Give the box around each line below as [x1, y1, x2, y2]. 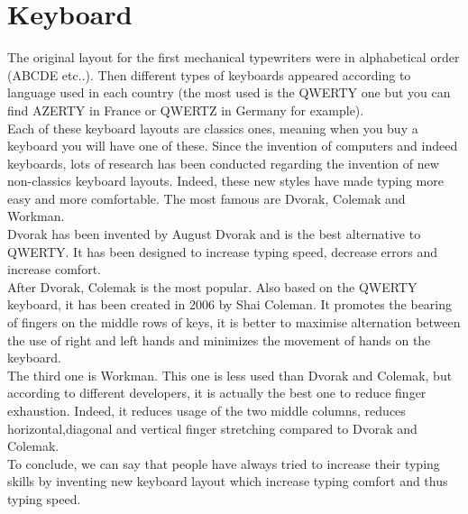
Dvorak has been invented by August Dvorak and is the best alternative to [7, 225, 421, 243]
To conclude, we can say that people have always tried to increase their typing [7, 454, 440, 473]
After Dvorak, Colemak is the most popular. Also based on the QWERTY [7, 277, 418, 296]
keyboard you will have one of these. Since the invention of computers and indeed [7, 136, 458, 155]
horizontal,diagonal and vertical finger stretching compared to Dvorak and [7, 418, 418, 437]
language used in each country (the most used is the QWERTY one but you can [7, 83, 451, 102]
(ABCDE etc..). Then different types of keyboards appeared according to [7, 65, 411, 84]
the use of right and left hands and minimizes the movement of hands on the [7, 330, 431, 349]
